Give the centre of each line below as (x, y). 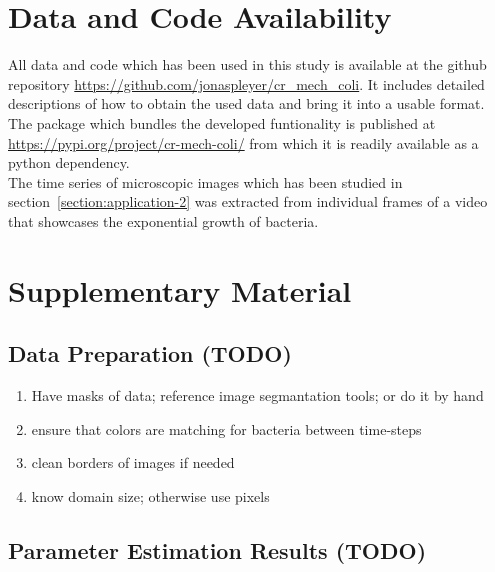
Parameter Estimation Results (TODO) (217, 549)
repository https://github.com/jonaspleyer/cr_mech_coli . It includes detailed (246, 83)
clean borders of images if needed (133, 462)
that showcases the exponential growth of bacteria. (163, 220)
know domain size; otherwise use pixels (150, 495)
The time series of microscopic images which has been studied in (205, 181)
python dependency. (69, 162)
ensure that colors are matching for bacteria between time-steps (226, 428)
